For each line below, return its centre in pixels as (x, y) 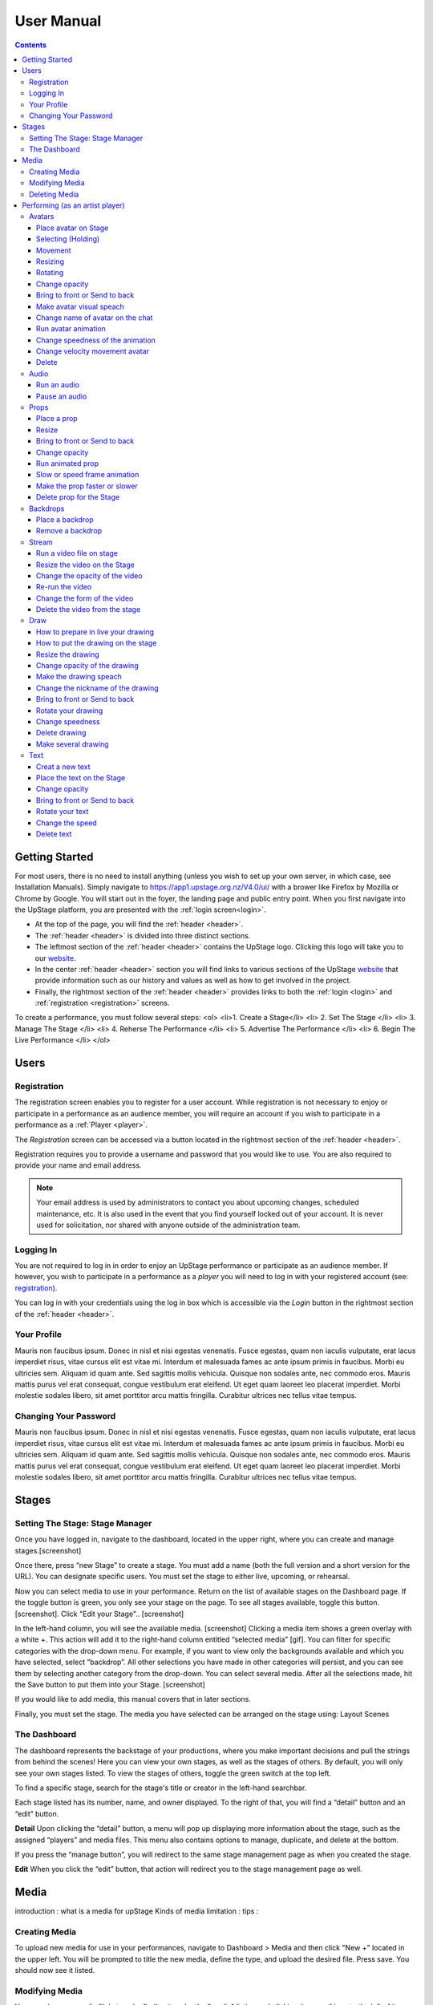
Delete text (54, 833)
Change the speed (67, 823)
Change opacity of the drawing (88, 666)
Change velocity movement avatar (93, 351)
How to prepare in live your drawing (95, 632)
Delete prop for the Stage (78, 497)
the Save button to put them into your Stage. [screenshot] (110, 1684)
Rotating (50, 273)
